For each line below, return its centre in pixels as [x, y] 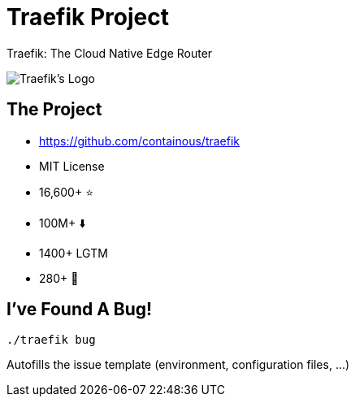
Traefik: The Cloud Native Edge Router [110, 53]
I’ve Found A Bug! [80, 310]
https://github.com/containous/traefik [140, 141]
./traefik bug [51, 340]
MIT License [72, 166]
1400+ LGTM [74, 253]
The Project [54, 110]
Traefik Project [88, 17]
